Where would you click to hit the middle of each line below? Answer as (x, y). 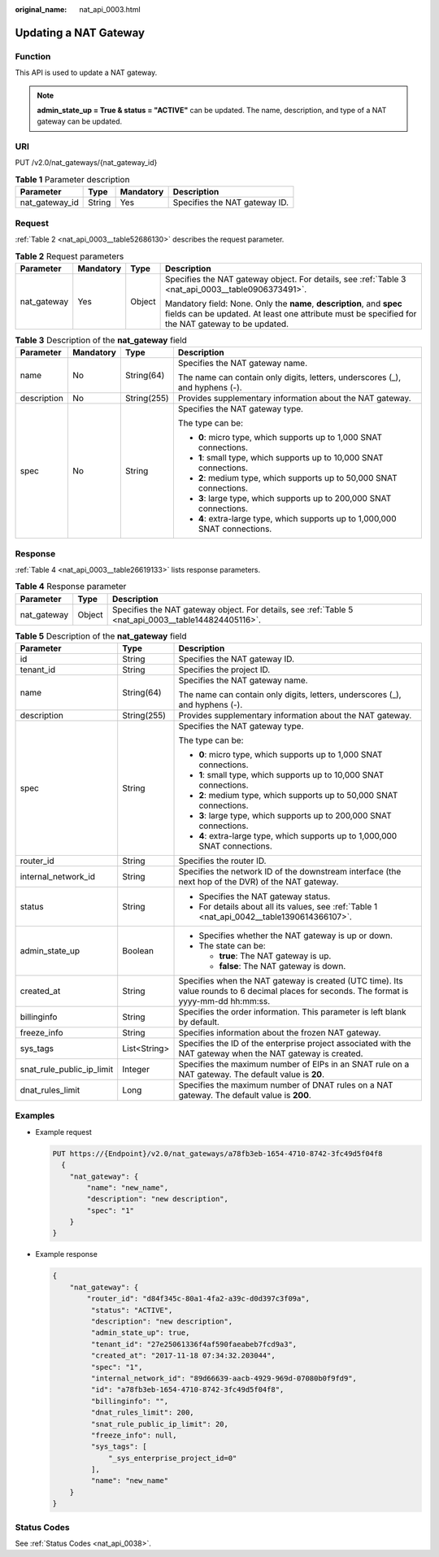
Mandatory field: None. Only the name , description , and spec (283, 303)
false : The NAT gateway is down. (283, 966)
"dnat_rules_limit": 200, (142, 1413)
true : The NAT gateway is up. (275, 956)
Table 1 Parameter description (72, 180)
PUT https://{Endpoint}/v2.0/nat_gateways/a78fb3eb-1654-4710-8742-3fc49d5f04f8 (217, 1154)
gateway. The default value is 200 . (245, 1096)
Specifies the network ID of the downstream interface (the (290, 872)
